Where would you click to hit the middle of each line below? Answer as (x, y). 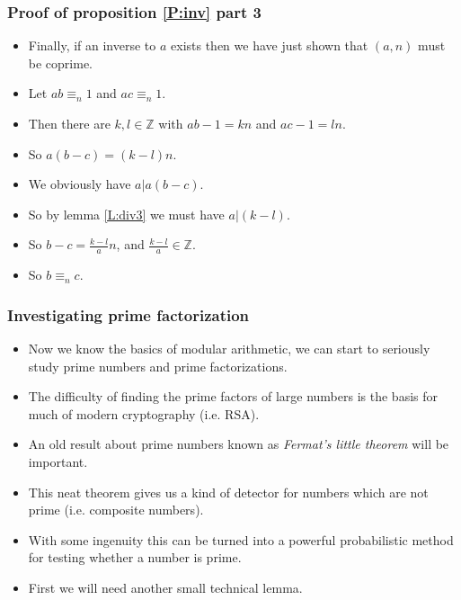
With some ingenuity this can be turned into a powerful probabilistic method (241, 539)
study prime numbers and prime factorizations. (158, 366)
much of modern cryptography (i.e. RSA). (144, 413)
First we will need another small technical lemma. (165, 587)
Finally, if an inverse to (92, 45)
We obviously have (80, 184)
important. (58, 461)
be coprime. (61, 63)
